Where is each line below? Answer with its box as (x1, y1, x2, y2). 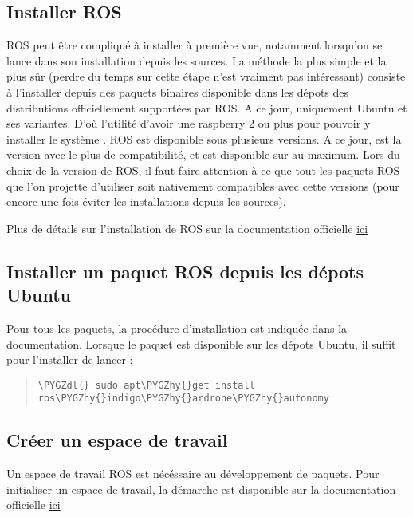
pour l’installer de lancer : (6, 351, 133, 368)
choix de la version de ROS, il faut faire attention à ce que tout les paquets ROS (6, 161, 400, 178)
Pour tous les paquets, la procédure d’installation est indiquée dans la (6, 319, 348, 336)
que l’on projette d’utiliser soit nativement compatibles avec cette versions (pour (6, 177, 399, 194)
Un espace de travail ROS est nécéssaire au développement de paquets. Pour (6, 465, 380, 482)
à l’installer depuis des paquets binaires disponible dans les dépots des (6, 83, 349, 100)
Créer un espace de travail (6, 428, 228, 452)
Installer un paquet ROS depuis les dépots (6, 258, 364, 283)
